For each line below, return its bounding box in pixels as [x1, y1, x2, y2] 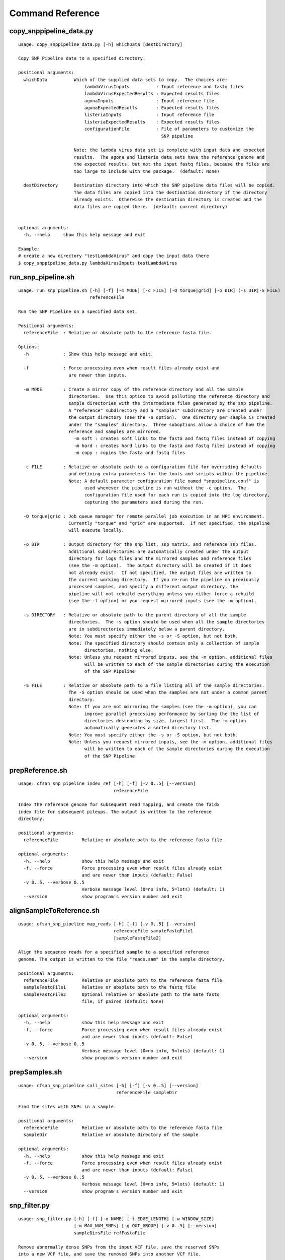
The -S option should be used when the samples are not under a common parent [68, 689, 267, 696]
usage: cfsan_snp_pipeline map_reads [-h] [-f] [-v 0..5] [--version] [18, 921, 196, 927]
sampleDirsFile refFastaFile [73, 1230, 146, 1236]
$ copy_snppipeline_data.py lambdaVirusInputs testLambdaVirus [18, 260, 177, 266]
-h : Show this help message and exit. [23, 351, 153, 357]
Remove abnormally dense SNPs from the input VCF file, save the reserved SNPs [18, 1244, 220, 1250]
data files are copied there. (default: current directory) [73, 204, 228, 209]
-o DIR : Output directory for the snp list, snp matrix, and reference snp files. [23, 542, 257, 547]
